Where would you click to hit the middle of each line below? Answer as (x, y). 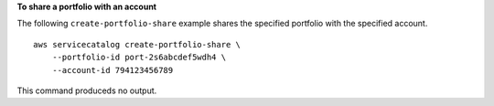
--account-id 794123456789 (113, 70)
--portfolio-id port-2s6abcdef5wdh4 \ (139, 58)
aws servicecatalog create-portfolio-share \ (137, 44)
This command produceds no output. (87, 90)
